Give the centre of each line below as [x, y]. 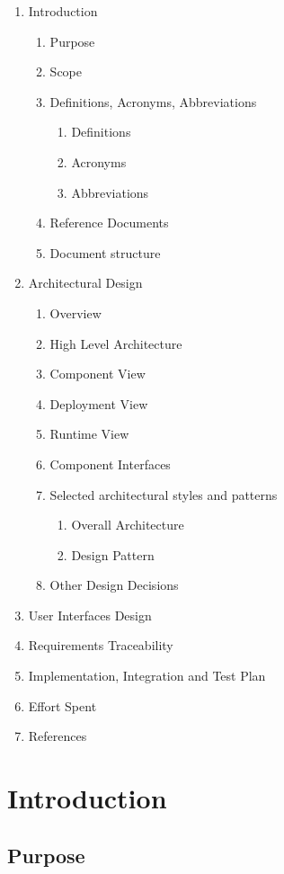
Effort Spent [62, 705]
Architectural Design [85, 283]
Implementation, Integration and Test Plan [147, 676]
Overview [75, 312]
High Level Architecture [116, 343]
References [58, 736]
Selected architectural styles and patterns [164, 494]
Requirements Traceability [101, 645]
